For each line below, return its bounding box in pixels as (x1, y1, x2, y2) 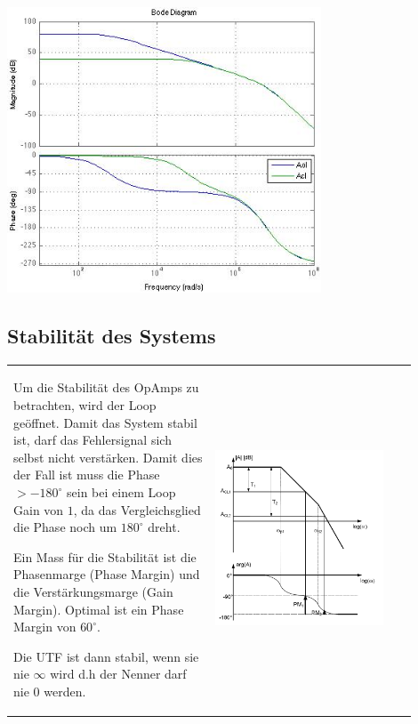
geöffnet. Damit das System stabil (13, 413, 197, 431)
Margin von (13, 617, 76, 636)
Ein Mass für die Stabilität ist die (13, 547, 197, 566)
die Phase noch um (13, 518, 117, 536)
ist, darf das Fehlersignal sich (13, 430, 172, 449)
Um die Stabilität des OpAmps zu (13, 378, 199, 397)
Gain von (13, 500, 64, 519)
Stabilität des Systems (7, 321, 216, 349)
